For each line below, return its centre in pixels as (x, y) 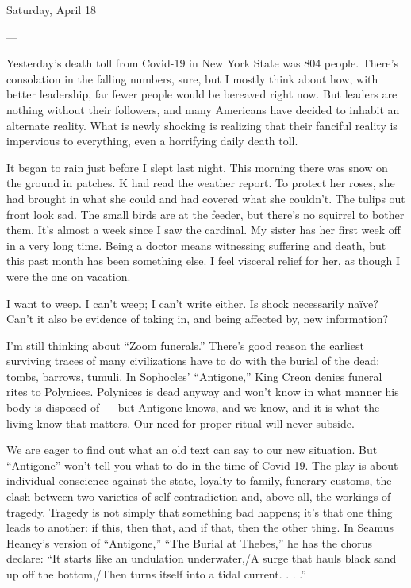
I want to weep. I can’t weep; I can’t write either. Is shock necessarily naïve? (192, 303)
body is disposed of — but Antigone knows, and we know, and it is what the (193, 407)
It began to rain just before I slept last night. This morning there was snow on (197, 167)
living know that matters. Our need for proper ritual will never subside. (181, 423)
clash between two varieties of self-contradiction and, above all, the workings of (199, 496)
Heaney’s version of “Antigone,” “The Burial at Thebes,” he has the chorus (190, 542)
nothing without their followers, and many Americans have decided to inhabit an (203, 109)
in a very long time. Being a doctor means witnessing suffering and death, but (196, 245)
